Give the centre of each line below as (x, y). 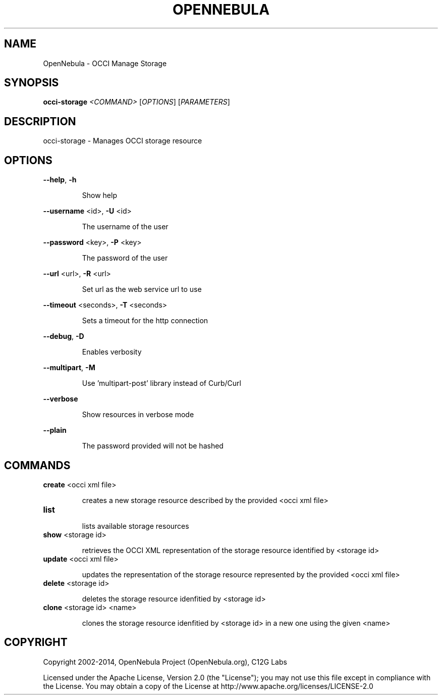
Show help (99, 195)
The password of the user (125, 258)
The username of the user (125, 227)
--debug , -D (64, 336)
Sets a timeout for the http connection (145, 321)
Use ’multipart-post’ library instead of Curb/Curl (161, 383)
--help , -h (60, 180)
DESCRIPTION (40, 121)
